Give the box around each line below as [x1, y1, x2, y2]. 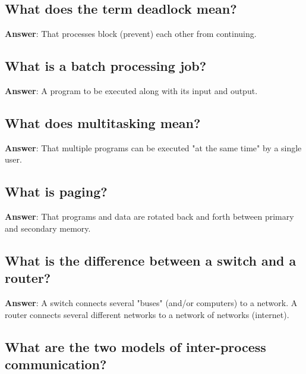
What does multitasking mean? [5, 113, 201, 132]
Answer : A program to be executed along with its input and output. [5, 85, 258, 96]
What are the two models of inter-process [5, 337, 266, 356]
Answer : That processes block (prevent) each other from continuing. [5, 27, 257, 40]
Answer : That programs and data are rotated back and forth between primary [5, 210, 294, 223]
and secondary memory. [5, 222, 91, 234]
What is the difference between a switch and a [5, 251, 296, 269]
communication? [5, 354, 107, 373]
